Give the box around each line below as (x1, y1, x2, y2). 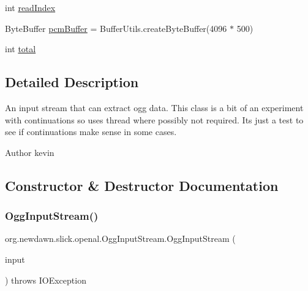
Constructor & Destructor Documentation (5, 176, 279, 195)
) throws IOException (5, 273, 86, 286)
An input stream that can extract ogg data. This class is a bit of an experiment (5, 101, 304, 114)
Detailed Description (5, 72, 139, 91)
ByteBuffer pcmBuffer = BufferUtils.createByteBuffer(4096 (5, 21, 227, 34)
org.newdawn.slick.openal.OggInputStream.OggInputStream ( (5, 232, 236, 245)
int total (5, 42, 36, 55)
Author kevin (5, 145, 54, 158)
